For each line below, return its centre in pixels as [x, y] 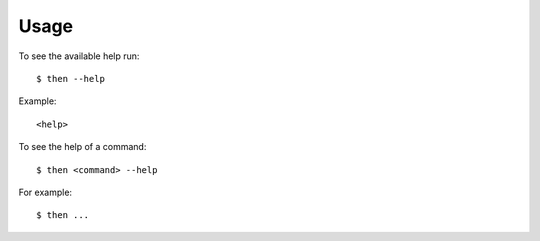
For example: [45, 192]
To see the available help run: [79, 56]
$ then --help [70, 78]
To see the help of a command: [82, 147]
